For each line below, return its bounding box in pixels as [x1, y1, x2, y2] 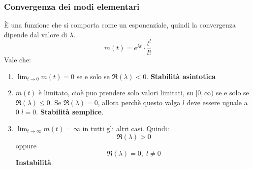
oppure [15, 140, 36, 150]
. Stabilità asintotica [146, 71, 216, 81]
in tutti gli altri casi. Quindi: [82, 123, 169, 133]
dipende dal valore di [4, 29, 67, 39]
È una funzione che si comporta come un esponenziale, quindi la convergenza [4, 20, 236, 30]
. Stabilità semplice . [36, 107, 104, 117]
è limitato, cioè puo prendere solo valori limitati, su [38, 87, 193, 98]
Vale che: [4, 54, 31, 64]
